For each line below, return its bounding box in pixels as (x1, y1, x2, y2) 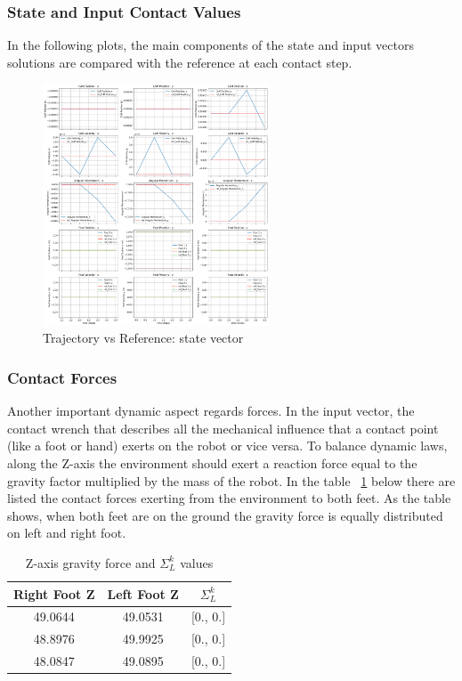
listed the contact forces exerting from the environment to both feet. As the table (7, 489, 451, 507)
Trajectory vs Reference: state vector (43, 328, 244, 347)
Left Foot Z (107, 584, 179, 603)
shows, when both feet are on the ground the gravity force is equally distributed (7, 506, 443, 524)
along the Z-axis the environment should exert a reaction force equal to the (7, 453, 417, 472)
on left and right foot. (7, 523, 126, 542)
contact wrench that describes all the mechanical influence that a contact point (7, 418, 439, 437)
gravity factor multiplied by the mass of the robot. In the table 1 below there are (7, 471, 456, 490)
